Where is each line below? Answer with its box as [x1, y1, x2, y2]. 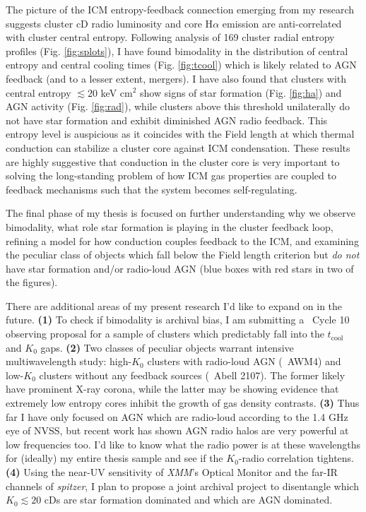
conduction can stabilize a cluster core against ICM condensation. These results [6, 140, 350, 155]
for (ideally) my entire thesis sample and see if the [6, 451, 223, 465]
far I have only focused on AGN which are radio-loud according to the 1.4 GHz [6, 409, 348, 424]
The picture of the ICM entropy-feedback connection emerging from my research [6, 2, 354, 16]
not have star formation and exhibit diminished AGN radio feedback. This [6, 112, 328, 127]
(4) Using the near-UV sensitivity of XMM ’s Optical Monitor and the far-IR [6, 465, 338, 479]
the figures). [6, 275, 58, 290]
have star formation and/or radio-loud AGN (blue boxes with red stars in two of [6, 261, 354, 275]
